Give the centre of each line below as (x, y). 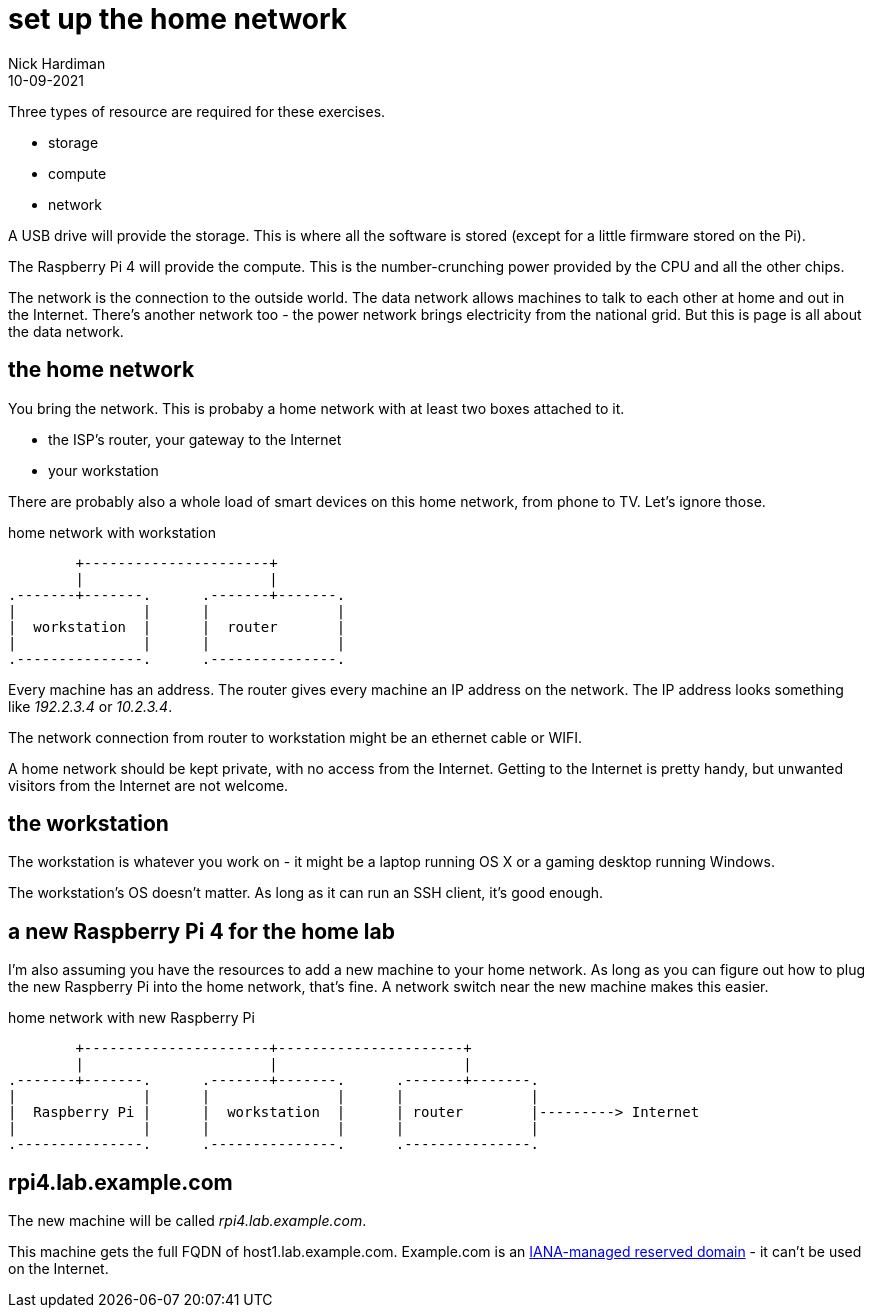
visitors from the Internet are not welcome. (148, 785)
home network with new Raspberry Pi (131, 1018)
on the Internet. (58, 1269)
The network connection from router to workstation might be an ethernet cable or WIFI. (295, 737)
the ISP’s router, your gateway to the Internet (195, 439)
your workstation (103, 470)
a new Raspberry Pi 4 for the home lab (201, 931)
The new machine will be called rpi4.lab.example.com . (187, 1221)
